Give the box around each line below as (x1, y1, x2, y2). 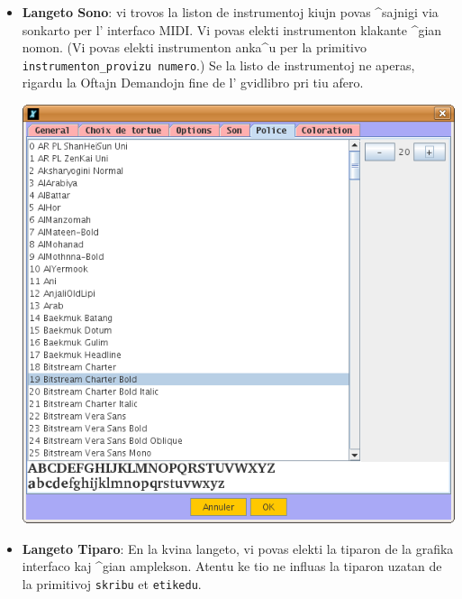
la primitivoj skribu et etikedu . (22, 575, 202, 593)
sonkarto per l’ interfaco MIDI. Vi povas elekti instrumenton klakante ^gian (22, 20, 442, 39)
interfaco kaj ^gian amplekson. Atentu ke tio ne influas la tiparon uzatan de (22, 557, 442, 576)
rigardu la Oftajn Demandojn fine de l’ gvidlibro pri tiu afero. (22, 73, 364, 92)
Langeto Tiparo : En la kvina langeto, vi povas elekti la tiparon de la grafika (22, 539, 454, 558)
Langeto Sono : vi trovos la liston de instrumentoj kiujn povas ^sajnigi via (22, 3, 439, 21)
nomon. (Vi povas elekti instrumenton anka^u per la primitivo (22, 38, 367, 57)
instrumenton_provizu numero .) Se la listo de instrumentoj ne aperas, (22, 55, 415, 74)
